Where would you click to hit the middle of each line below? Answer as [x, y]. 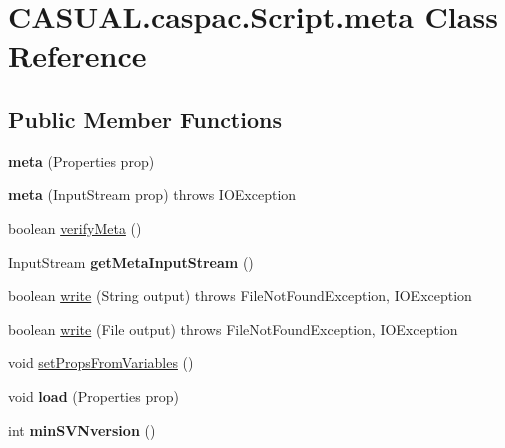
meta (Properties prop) [81, 160]
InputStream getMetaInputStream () [131, 261]
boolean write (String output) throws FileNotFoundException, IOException [240, 295]
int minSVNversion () [82, 429]
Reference [77, 55]
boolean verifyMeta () [75, 227]
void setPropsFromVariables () [101, 362]
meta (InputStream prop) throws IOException [152, 194]
